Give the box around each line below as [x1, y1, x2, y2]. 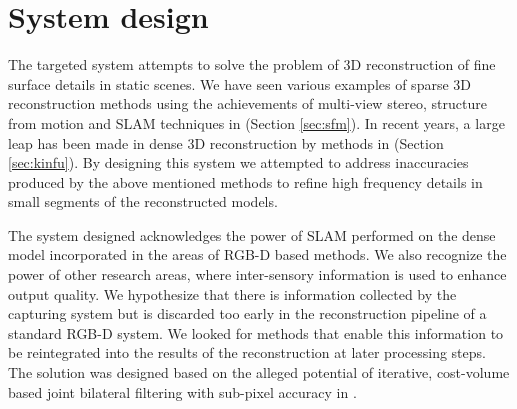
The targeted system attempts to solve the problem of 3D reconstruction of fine [8, 54, 496, 75]
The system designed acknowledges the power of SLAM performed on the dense [8, 224, 496, 245]
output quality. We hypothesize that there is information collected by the [8, 283, 457, 304]
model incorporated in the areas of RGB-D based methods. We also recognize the [8, 244, 507, 265]
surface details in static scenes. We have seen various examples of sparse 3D [8, 73, 471, 94]
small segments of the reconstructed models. [8, 191, 278, 212]
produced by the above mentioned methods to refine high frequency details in [8, 171, 483, 192]
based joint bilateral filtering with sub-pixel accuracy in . [8, 381, 357, 402]
